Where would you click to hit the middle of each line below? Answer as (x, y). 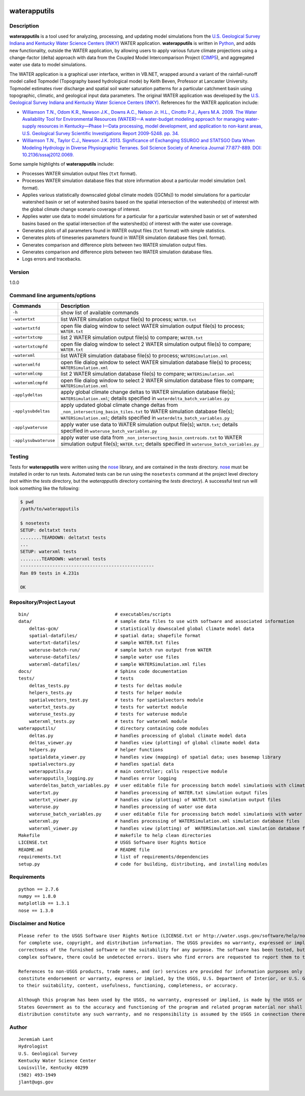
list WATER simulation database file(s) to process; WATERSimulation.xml (144, 355)
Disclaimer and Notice (37, 924)
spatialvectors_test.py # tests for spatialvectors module (116, 700)
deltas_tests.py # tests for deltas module (105, 685)
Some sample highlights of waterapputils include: (62, 164)
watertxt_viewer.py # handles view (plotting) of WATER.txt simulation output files (155, 800)
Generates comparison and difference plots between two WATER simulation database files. (117, 252)
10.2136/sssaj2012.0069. (48, 155)
